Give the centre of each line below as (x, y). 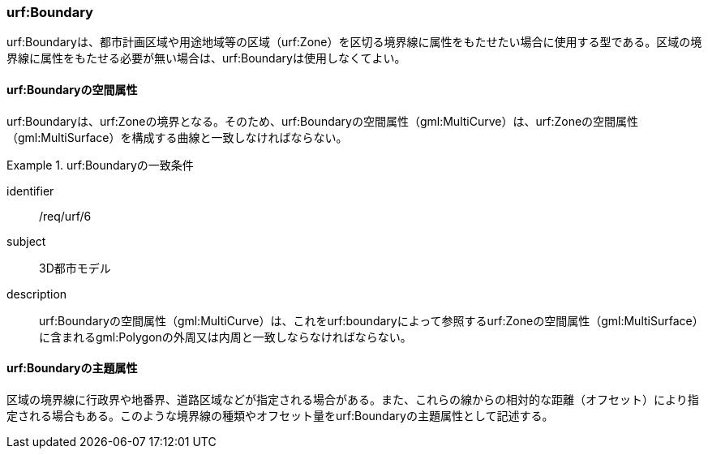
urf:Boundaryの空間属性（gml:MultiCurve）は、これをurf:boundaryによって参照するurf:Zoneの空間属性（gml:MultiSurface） (371, 320)
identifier (30, 191)
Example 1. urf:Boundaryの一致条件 (100, 165)
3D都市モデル (75, 268)
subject (26, 241)
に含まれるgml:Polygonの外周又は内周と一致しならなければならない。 (225, 337)
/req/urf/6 (65, 216)
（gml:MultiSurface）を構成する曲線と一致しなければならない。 (177, 137)
